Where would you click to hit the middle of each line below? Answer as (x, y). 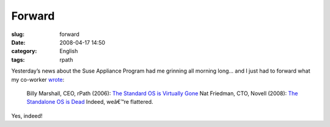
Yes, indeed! (27, 115)
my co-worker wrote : (38, 79)
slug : (18, 34)
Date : (18, 42)
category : (24, 51)
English (69, 51)
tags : (18, 60)
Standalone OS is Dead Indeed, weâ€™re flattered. (90, 102)
